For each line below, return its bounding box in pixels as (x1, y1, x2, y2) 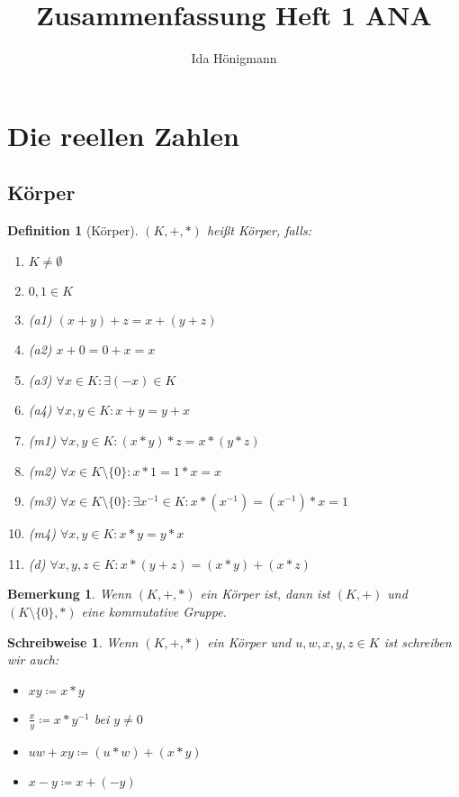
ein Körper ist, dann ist (200, 584, 330, 603)
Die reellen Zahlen (7, 116, 239, 153)
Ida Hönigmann (191, 49, 277, 68)
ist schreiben (383, 632, 452, 651)
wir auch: (7, 650, 59, 669)
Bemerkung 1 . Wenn (7, 584, 131, 603)
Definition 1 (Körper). (7, 221, 139, 240)
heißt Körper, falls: (206, 221, 311, 240)
